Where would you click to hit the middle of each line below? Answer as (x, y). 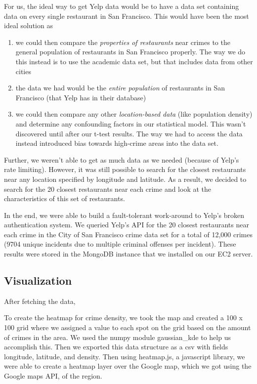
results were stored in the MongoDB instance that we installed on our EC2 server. (128, 254)
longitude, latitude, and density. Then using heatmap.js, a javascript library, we (125, 356)
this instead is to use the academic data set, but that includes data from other (134, 61)
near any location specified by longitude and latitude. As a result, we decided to (125, 179)
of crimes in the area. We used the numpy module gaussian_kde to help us (117, 337)
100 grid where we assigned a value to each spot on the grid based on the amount (128, 327)
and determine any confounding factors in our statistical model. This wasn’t (131, 123)
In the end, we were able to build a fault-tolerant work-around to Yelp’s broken (124, 215)
